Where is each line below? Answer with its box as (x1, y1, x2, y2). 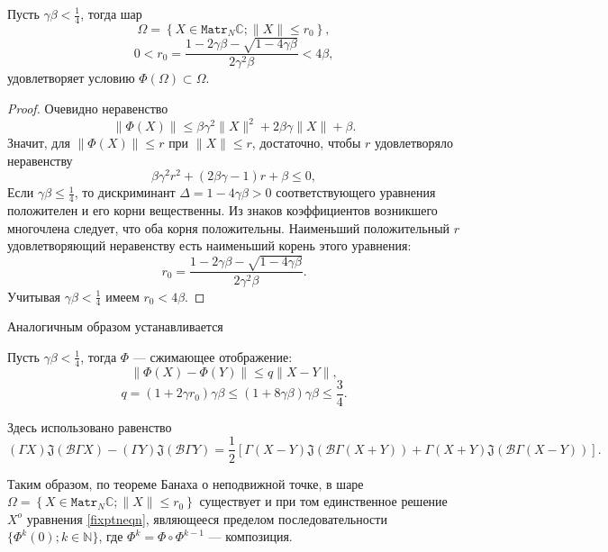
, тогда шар (80, 5, 142, 23)
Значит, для (7, 133, 70, 152)
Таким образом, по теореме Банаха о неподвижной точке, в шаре (7, 474, 364, 493)
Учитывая (7, 286, 61, 305)
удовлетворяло (375, 133, 453, 152)
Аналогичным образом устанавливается (7, 317, 223, 336)
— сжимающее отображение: (132, 347, 293, 366)
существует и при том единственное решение (199, 492, 448, 511)
